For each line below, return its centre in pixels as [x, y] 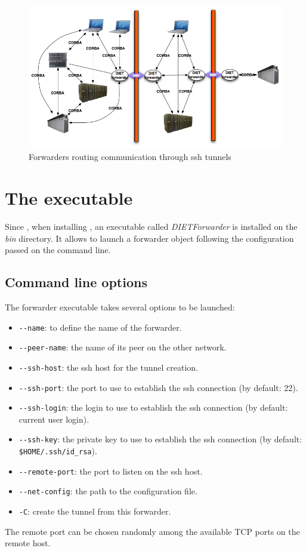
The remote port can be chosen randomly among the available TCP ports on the [152, 531]
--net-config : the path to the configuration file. [108, 491]
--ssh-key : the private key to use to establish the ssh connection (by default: [160, 439]
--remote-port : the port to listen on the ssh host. [111, 471]
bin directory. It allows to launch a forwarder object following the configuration [149, 238]
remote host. [28, 543]
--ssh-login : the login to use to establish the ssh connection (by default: [153, 407]
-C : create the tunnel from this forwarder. [95, 511]
